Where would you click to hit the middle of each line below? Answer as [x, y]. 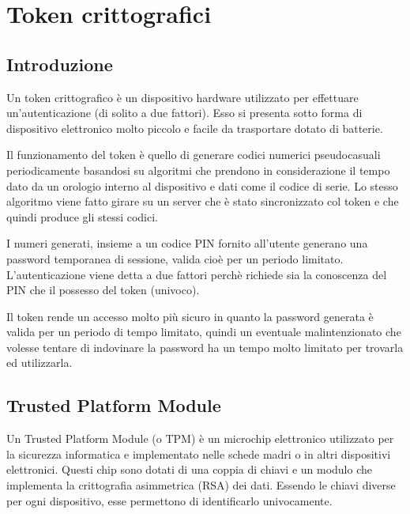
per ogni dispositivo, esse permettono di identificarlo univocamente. [169, 500]
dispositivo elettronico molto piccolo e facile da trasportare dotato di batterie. [195, 128]
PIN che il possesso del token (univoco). [103, 290]
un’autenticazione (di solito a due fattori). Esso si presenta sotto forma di [184, 113]
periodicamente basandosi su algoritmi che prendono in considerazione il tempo [198, 170]
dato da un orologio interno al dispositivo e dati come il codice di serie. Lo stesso [202, 185]
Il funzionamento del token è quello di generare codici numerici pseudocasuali [194, 155]
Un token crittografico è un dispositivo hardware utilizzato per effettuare [182, 97]
